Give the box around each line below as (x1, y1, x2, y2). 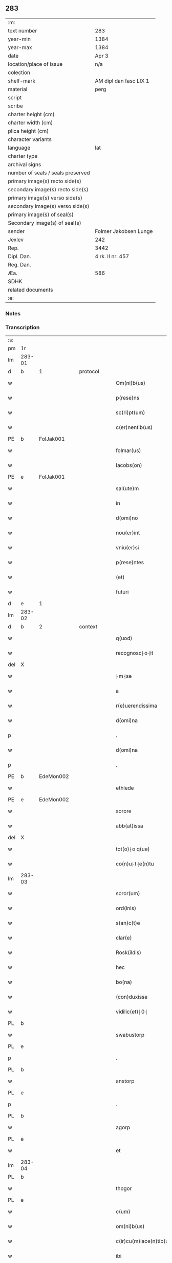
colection (8, 69, 31, 76)
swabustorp (116, 1031, 145, 1038)
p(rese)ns (116, 394, 140, 402)
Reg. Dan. (8, 261, 32, 268)
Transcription (5, 323, 40, 331)
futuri (116, 588, 129, 596)
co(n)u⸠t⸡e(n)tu (116, 860, 155, 868)
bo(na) (116, 979, 132, 986)
